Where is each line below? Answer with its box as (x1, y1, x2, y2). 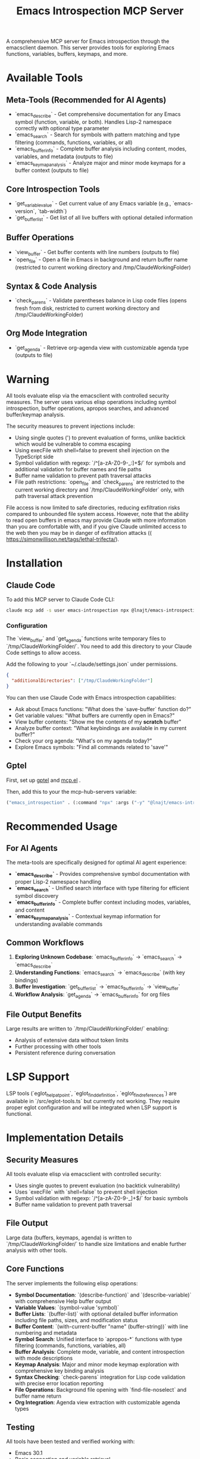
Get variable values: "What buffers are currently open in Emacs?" (14, 712, 175, 719)
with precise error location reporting (14, 1379, 104, 1387)
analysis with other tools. (6, 1247, 67, 1254)
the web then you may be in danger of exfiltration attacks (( (6, 530, 152, 537)
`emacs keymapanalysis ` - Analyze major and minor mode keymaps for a (14, 159, 186, 168)
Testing (6, 1422, 35, 1432)
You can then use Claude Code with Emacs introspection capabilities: (6, 694, 177, 701)
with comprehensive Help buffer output (14, 1297, 111, 1304)
